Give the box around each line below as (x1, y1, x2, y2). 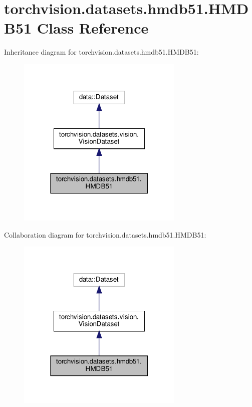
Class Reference (37, 18, 149, 38)
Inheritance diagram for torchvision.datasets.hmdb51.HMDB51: (4, 47, 199, 57)
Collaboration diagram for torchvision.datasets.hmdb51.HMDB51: (4, 229, 206, 240)
